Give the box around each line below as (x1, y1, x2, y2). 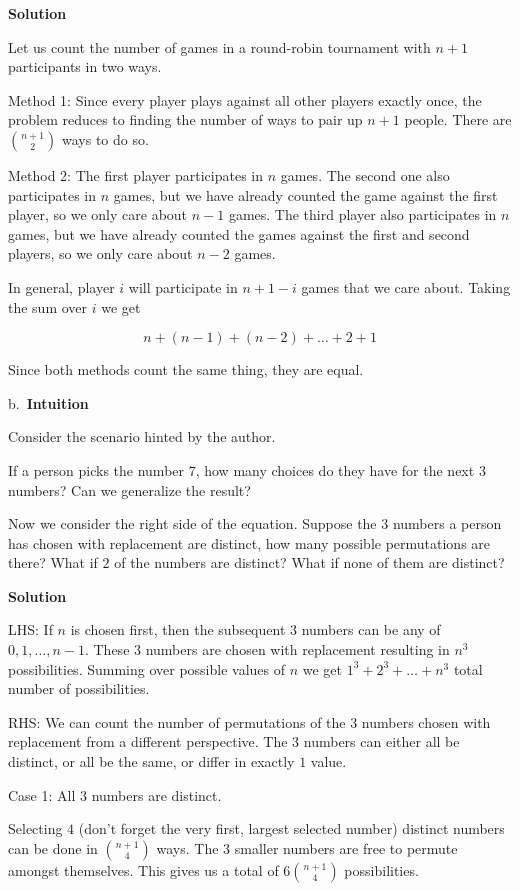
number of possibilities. (8, 678, 150, 699)
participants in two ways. (8, 56, 162, 77)
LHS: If (8, 619, 53, 640)
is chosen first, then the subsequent (70, 619, 286, 640)
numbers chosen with (361, 711, 491, 732)
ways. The (156, 837, 219, 858)
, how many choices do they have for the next (195, 459, 475, 480)
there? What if (8, 552, 98, 573)
